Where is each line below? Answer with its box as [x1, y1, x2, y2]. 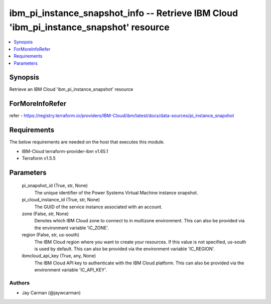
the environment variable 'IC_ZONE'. [34, 225, 109, 231]
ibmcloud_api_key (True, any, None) [22, 253, 96, 259]
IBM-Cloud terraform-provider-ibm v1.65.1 [22, 148, 108, 154]
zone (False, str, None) [22, 211, 69, 217]
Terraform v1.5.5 [22, 156, 56, 162]
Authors [9, 279, 30, 286]
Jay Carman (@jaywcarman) [22, 290, 81, 296]
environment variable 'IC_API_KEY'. [34, 267, 107, 273]
